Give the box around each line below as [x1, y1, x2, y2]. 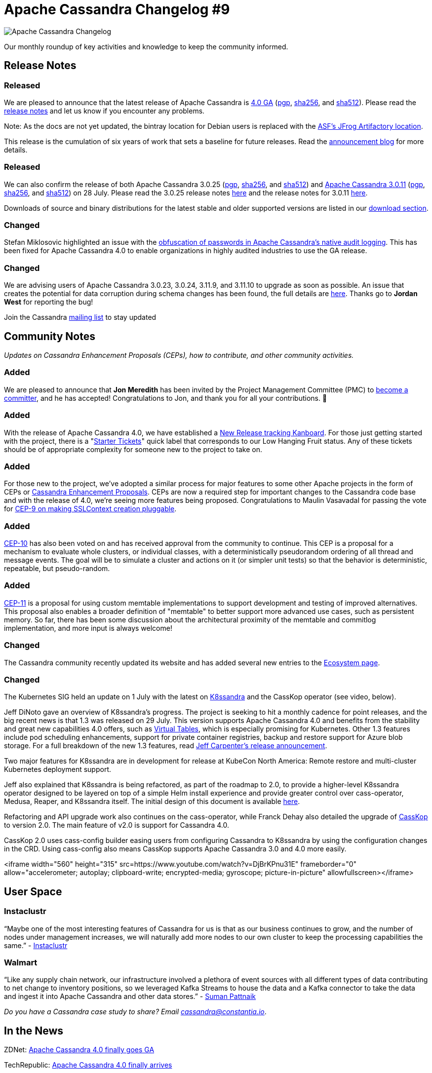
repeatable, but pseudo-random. [4, 564, 110, 573]
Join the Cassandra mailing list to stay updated [4, 313, 157, 322]
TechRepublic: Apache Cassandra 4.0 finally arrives [4, 1061, 172, 1070]
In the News [4, 1024, 64, 1037]
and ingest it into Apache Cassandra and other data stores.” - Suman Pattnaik [4, 992, 256, 1001]
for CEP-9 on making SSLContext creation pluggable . [4, 504, 177, 513]
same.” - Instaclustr [4, 941, 68, 950]
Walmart [4, 957, 38, 967]
